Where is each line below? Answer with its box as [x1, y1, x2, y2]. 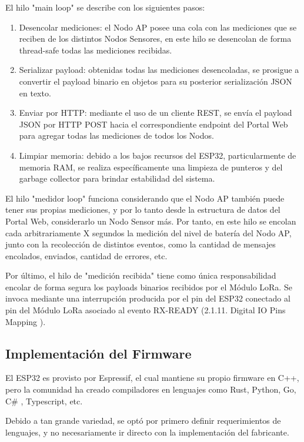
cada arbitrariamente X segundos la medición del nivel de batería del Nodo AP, [5, 226, 292, 239]
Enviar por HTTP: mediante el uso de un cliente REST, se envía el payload [19, 106, 292, 119]
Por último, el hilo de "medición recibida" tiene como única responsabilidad [5, 269, 276, 282]
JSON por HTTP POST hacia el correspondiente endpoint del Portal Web [19, 118, 288, 130]
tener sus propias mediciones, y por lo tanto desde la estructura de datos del [5, 203, 280, 216]
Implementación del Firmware [5, 344, 192, 362]
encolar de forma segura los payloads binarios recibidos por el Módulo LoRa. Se [5, 280, 292, 293]
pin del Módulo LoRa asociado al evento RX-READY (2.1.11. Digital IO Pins [5, 304, 286, 316]
